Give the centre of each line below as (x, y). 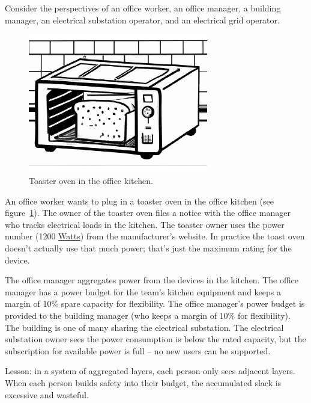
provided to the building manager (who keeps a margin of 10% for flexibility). (148, 315)
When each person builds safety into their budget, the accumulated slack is (143, 382)
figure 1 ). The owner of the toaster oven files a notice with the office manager (148, 213)
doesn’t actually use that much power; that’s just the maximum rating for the (148, 248)
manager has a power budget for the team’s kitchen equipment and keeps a (143, 291)
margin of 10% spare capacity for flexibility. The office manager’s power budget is (155, 303)
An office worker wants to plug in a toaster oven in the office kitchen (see (139, 201)
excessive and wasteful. (47, 394)
